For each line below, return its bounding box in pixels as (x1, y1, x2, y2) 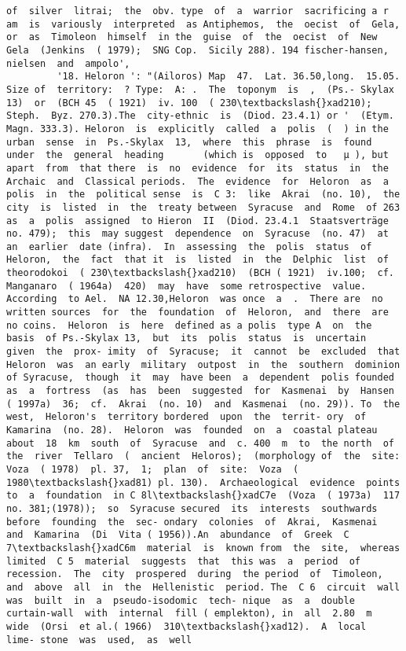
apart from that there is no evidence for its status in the (6, 162, 389, 174)
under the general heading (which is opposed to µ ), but (6, 149, 389, 161)
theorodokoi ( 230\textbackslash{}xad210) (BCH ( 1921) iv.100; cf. (6, 267, 394, 279)
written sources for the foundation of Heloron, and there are (6, 307, 389, 318)
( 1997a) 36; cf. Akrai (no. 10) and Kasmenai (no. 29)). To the (6, 398, 401, 410)
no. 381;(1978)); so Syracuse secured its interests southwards (6, 502, 378, 514)
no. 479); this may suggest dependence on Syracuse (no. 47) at (6, 228, 389, 240)
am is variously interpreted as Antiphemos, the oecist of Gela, (6, 18, 401, 30)
